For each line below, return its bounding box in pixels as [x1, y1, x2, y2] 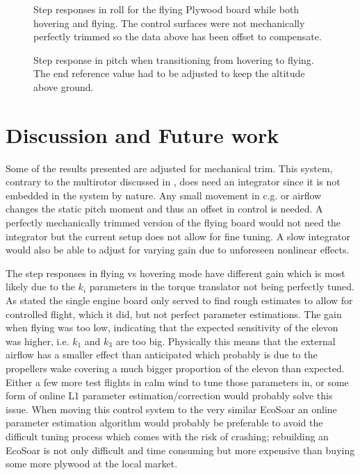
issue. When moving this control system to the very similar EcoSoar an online [6, 401, 337, 416]
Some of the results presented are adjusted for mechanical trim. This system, [6, 160, 333, 175]
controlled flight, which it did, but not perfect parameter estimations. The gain [6, 306, 342, 321]
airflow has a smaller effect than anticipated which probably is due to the [6, 347, 318, 362]
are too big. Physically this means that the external [115, 333, 336, 348]
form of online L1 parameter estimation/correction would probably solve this [6, 388, 333, 403]
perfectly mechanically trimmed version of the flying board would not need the [6, 215, 341, 230]
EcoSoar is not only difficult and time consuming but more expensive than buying [6, 442, 355, 457]
